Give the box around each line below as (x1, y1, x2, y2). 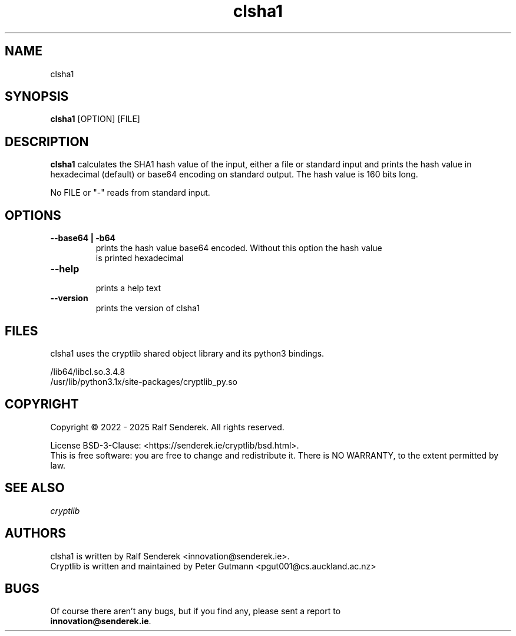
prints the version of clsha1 (95, 303, 200, 314)
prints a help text (95, 283, 161, 294)
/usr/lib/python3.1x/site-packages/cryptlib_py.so (50, 376, 237, 387)
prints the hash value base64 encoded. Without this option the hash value (95, 243, 382, 253)
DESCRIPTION (5, 134, 89, 149)
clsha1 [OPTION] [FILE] (50, 114, 140, 124)
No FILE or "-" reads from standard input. (50, 187, 210, 198)
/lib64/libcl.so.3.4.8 (50, 366, 125, 377)
